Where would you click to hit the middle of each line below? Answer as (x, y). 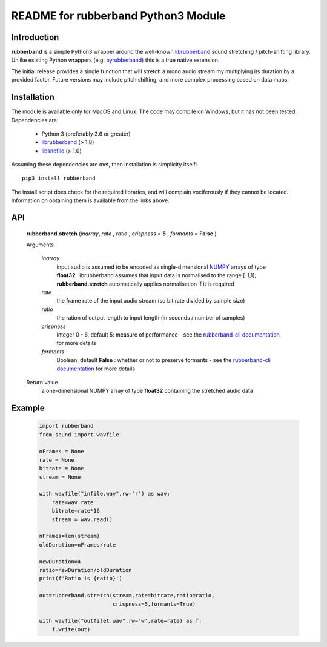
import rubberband (66, 426)
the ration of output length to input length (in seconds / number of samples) (151, 318)
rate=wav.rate (73, 502)
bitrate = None (61, 468)
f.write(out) (71, 629)
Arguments (40, 245)
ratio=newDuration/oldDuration (86, 570)
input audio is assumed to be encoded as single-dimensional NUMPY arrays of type (161, 267)
